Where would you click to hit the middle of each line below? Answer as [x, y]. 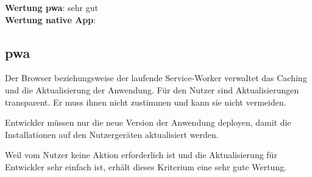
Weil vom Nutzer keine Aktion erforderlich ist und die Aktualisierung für [141, 155]
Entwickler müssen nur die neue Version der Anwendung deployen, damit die [148, 122]
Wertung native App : [51, 19]
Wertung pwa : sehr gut [51, 7]
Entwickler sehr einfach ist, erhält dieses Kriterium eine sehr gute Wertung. [146, 166]
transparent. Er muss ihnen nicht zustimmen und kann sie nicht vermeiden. [146, 102]
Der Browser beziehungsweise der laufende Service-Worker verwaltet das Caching [156, 78]
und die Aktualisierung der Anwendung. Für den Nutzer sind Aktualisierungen [152, 89]
